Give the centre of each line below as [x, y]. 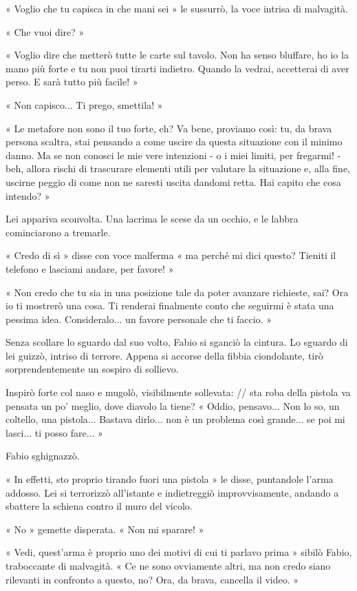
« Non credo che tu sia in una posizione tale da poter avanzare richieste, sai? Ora [177, 292]
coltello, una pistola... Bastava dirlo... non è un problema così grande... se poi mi [175, 419]
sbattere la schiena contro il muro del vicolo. [99, 506]
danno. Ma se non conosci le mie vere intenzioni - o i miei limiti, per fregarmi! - [173, 155]
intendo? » [28, 195]
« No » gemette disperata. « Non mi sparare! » [105, 529]
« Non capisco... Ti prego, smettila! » [84, 104]
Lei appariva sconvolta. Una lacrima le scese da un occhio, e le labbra [152, 219]
